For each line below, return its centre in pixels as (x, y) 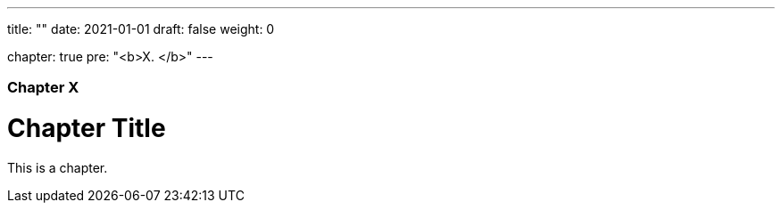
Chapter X (43, 88)
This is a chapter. (58, 167)
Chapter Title (87, 129)
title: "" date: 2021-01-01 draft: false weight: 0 (141, 29)
